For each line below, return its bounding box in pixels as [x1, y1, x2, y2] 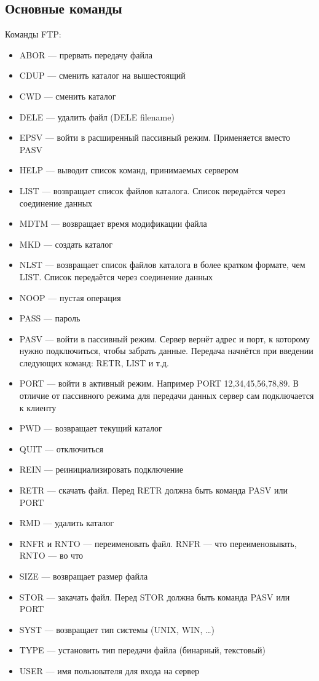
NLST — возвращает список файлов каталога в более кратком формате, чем [19, 258, 305, 271]
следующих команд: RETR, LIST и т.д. [19, 356, 169, 369]
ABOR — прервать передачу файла [19, 48, 153, 61]
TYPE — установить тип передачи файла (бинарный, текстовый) [19, 644, 266, 656]
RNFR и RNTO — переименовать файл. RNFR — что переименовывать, [19, 537, 297, 549]
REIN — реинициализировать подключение [19, 463, 183, 476]
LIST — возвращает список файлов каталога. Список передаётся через [19, 184, 286, 197]
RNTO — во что [19, 549, 84, 562]
